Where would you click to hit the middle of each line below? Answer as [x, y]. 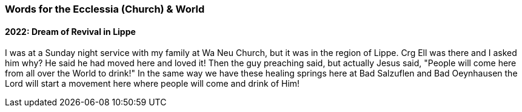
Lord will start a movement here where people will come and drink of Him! [152, 84]
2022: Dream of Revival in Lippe [70, 31]
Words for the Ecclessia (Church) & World [105, 9]
